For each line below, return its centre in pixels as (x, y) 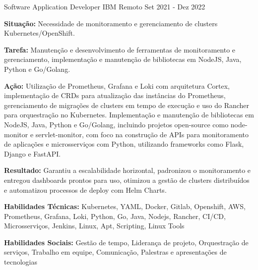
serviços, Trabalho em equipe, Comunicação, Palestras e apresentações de (115, 252)
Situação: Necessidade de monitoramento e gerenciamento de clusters (111, 23)
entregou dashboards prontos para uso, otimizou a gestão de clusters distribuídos (127, 180)
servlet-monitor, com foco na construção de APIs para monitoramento (142, 134)
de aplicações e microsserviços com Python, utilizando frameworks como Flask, (124, 144)
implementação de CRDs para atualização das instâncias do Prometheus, (115, 95)
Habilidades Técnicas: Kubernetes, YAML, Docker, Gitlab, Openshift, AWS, (125, 206)
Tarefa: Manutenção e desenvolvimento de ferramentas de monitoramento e (120, 49)
